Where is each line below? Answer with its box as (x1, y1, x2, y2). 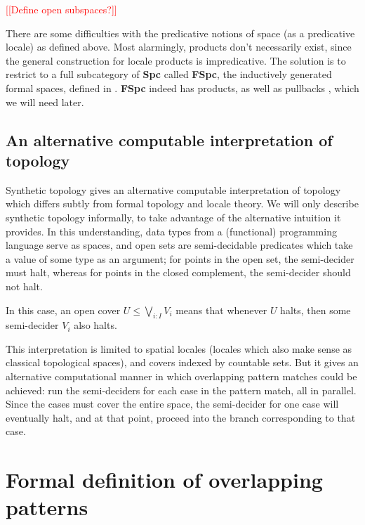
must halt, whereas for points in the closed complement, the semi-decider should (6, 265, 351, 280)
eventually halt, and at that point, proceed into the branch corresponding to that (6, 410, 356, 424)
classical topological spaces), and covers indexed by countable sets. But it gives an (6, 355, 359, 370)
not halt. (6, 278, 43, 293)
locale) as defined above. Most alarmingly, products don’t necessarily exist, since (6, 39, 352, 54)
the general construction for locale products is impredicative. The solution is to (6, 53, 346, 67)
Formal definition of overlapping (6, 465, 323, 494)
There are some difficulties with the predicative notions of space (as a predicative (6, 25, 355, 40)
